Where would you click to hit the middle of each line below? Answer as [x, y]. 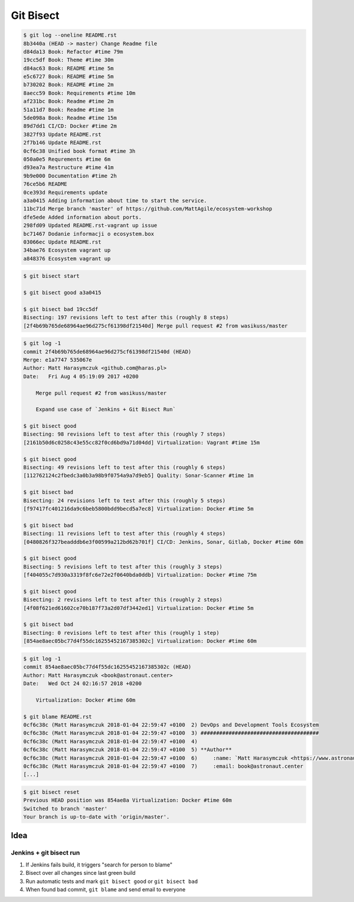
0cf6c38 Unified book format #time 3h [79, 151]
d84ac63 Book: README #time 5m [69, 68]
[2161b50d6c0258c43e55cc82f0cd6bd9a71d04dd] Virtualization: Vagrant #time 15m [142, 442]
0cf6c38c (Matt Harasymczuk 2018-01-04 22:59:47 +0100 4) [110, 741]
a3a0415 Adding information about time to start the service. [115, 200]
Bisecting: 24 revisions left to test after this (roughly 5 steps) [124, 500]
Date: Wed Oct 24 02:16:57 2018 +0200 [82, 684]
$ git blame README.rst [58, 716]
